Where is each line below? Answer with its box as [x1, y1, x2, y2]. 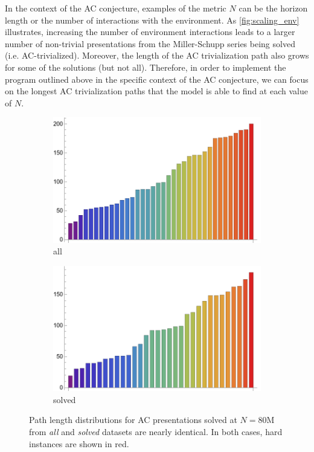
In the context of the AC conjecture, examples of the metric [5, 2, 226, 14]
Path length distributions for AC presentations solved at [29, 413, 237, 426]
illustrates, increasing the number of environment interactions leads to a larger [5, 25, 295, 38]
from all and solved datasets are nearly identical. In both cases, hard [29, 425, 283, 437]
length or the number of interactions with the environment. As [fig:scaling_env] [5, 13, 300, 26]
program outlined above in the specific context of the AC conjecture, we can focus [5, 73, 309, 85]
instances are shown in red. [29, 437, 129, 450]
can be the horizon [239, 2, 308, 14]
